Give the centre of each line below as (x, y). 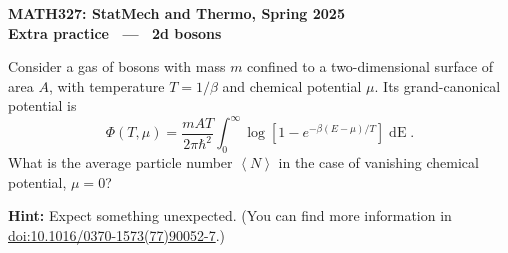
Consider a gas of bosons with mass (117, 66)
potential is (42, 105)
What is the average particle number (120, 162)
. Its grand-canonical (437, 85)
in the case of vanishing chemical (378, 162)
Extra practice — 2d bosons (115, 32)
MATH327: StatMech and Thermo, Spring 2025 (176, 13)
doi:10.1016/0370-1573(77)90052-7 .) (117, 235)
